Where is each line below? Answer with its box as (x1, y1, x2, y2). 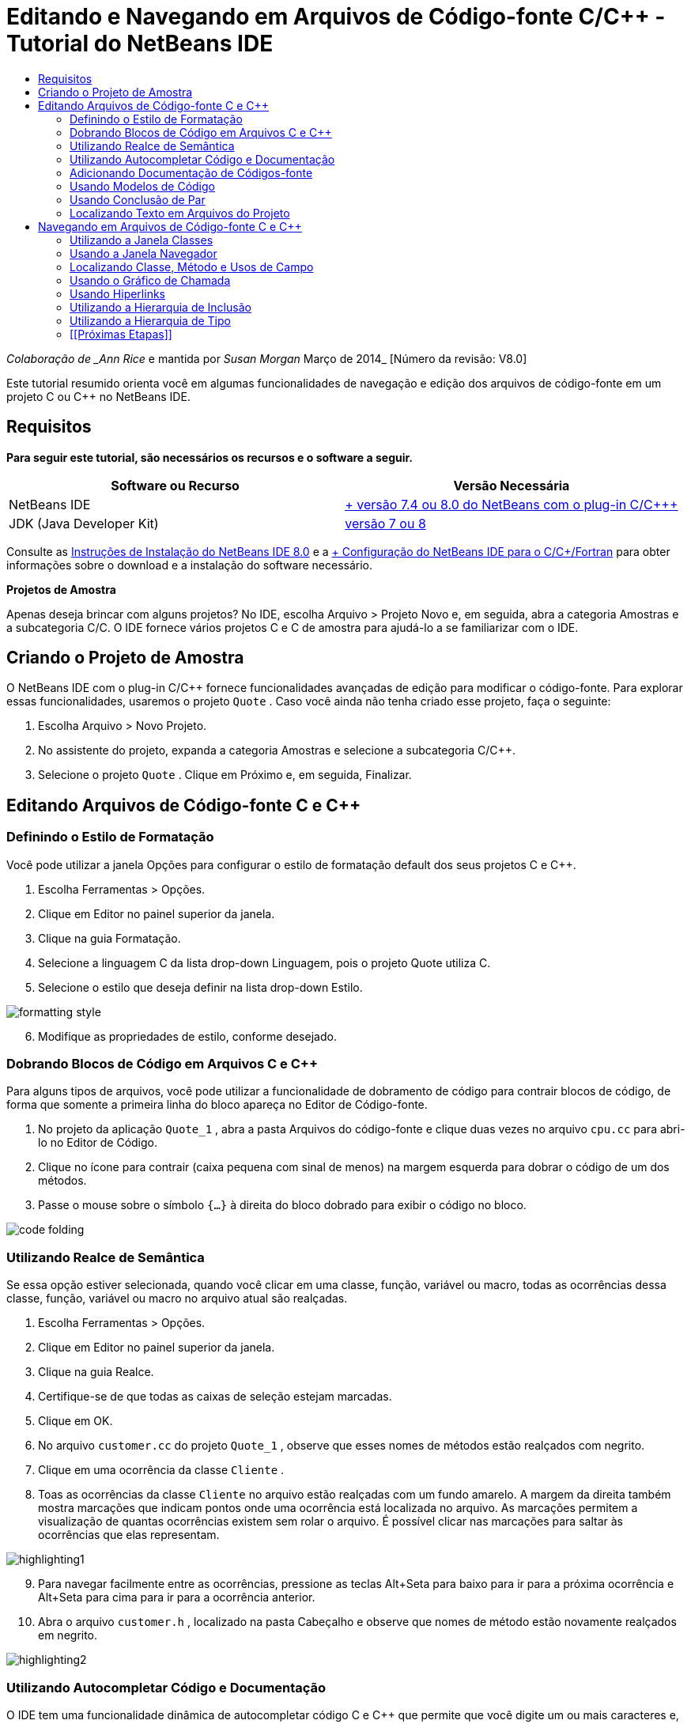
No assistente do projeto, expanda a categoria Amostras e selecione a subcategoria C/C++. (38, 743, 516, 758)
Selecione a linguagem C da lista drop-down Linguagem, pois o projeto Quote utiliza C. (38, 955, 491, 970)
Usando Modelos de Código (70, 179, 215, 193)
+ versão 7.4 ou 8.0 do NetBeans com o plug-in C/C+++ (345, 496, 678, 512)
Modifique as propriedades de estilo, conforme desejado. (38, 1029, 337, 1043)
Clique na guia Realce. (38, 1365, 154, 1379)
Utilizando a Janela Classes (70, 233, 213, 247)
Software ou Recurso (111, 477, 240, 493)
